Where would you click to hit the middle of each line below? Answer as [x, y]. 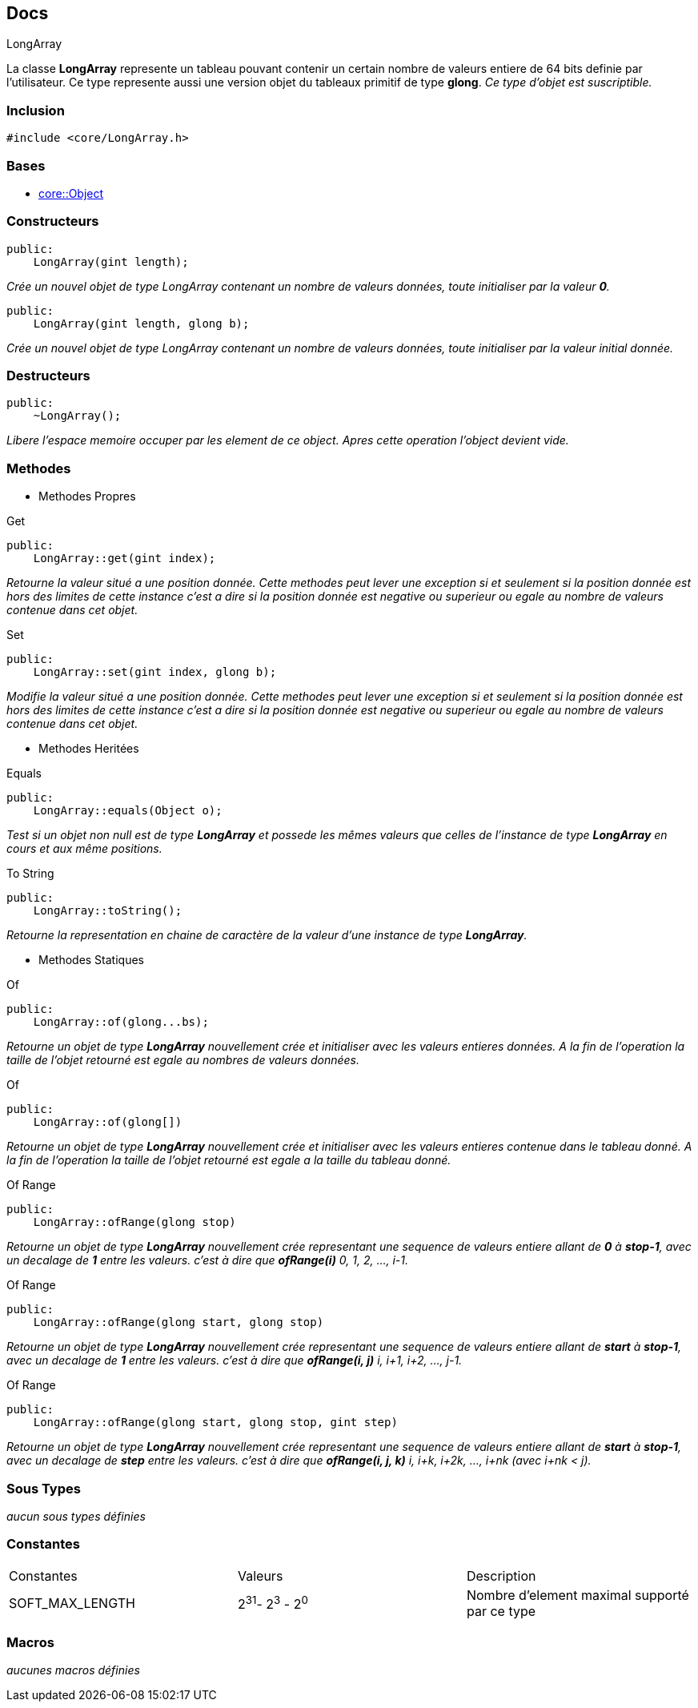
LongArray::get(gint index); [124, 559]
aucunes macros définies [73, 1670]
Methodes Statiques [91, 960]
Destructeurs [48, 376]
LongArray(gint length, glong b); [141, 323]
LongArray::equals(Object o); [128, 811]
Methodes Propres [87, 496]
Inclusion [36, 110]
